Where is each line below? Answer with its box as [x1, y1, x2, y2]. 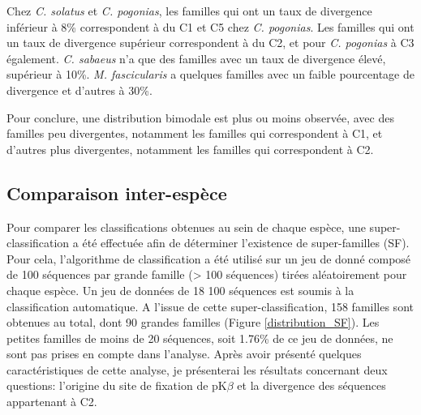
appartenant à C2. [6, 393, 97, 410]
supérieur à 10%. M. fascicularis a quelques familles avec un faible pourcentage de [6, 66, 415, 83]
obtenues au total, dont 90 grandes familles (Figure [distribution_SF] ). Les [6, 314, 380, 331]
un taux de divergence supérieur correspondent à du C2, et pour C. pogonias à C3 [6, 34, 415, 51]
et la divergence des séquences [237, 377, 386, 394]
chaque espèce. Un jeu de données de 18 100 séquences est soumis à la [6, 281, 354, 298]
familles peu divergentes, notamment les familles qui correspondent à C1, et [6, 125, 383, 142]
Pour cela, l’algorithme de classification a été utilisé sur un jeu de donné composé [6, 250, 411, 267]
